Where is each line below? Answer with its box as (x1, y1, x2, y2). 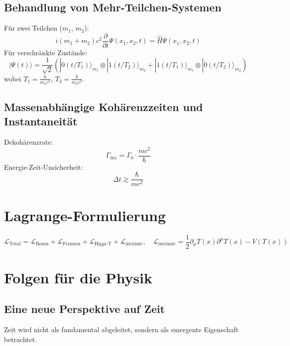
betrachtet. (4, 334, 37, 344)
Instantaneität (4, 114, 77, 129)
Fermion (63, 241, 80, 247)
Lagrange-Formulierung (4, 205, 166, 225)
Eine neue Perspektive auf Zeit (4, 301, 165, 316)
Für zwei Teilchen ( (4, 23, 63, 33)
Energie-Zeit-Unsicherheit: (4, 161, 83, 172)
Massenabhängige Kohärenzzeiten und (4, 99, 203, 114)
